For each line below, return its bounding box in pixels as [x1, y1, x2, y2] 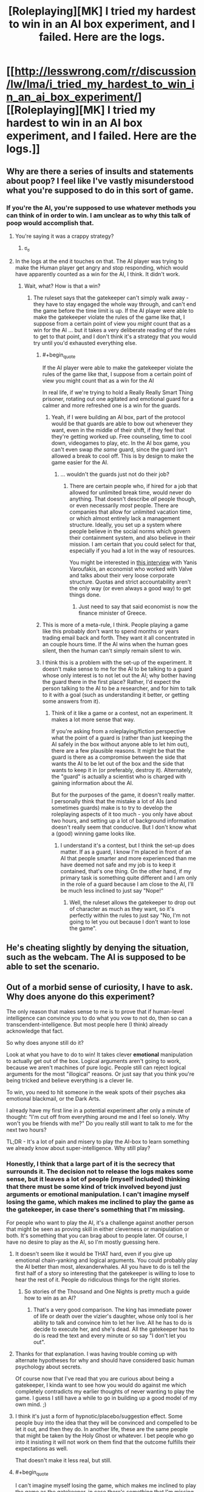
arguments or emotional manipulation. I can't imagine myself [6, 1190, 189, 1198]
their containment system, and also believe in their [69, 534, 195, 542]
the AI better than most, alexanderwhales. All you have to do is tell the [15, 1263, 190, 1270]
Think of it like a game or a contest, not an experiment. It [51, 709, 193, 717]
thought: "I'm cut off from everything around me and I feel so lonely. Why [6, 1113, 189, 1120]
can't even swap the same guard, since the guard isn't [51, 446, 188, 453]
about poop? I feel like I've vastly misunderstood [6, 175, 194, 186]
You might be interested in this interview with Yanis [69, 559, 197, 566]
